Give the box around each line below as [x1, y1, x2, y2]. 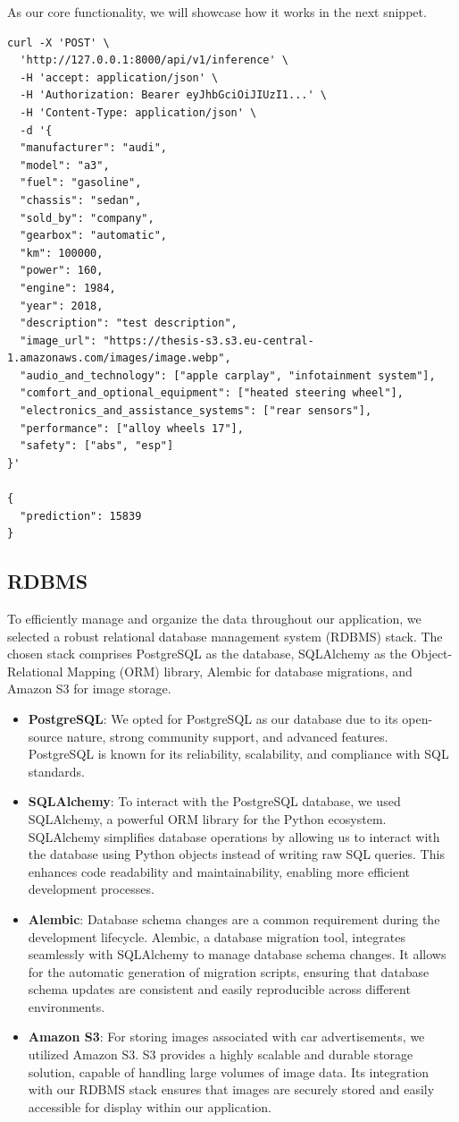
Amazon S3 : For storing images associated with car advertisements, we [28, 1027, 425, 1046]
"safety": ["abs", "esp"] [20, 439, 174, 453]
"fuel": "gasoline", [20, 176, 142, 190]
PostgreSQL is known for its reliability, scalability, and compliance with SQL [28, 744, 449, 763]
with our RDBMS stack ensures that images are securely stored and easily [28, 1080, 435, 1099]
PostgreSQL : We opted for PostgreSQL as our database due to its [28, 709, 398, 727]
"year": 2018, [20, 299, 104, 312]
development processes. [28, 880, 154, 898]
